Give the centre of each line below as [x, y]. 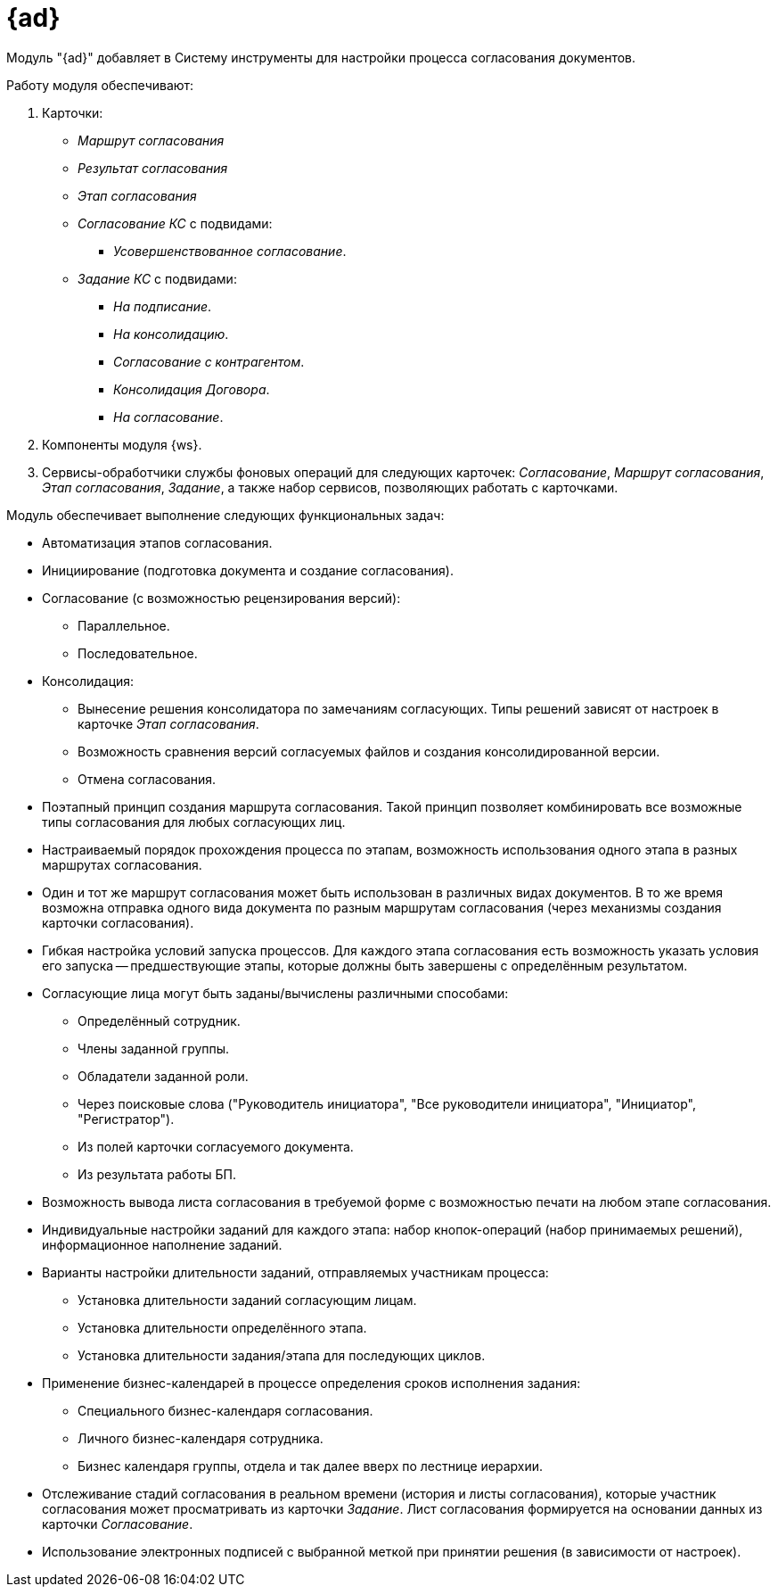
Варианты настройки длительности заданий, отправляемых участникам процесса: [295, 1272]
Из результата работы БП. [157, 1174]
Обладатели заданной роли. [163, 1076]
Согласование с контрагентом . [209, 361]
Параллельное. [124, 625]
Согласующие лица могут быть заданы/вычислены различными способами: [275, 993]
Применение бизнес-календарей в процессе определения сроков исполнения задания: [311, 1383]
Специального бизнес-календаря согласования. [225, 1410]
